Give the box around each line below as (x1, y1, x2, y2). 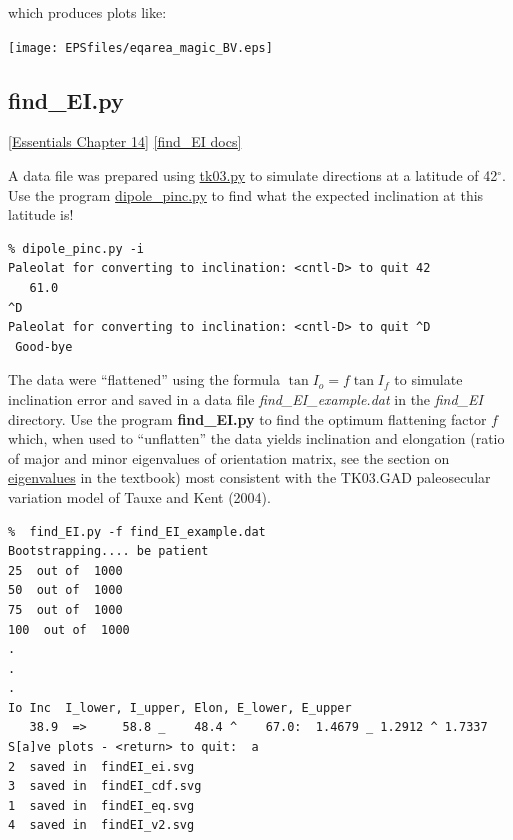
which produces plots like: (8, 2, 167, 22)
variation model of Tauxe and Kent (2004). (8, 486, 271, 507)
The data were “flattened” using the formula (8, 369, 280, 390)
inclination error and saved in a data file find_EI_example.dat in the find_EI (8, 388, 483, 409)
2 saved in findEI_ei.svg (8, 759, 195, 774)
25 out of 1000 (8, 563, 123, 578)
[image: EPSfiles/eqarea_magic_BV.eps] (8, 40, 273, 55)
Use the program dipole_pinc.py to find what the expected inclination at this (8, 184, 484, 205)
